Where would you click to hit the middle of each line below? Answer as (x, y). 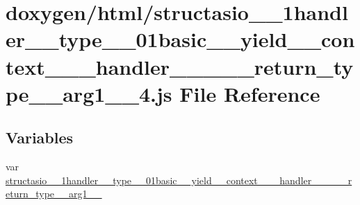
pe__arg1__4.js (89, 93)
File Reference (250, 93)
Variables (40, 137)
